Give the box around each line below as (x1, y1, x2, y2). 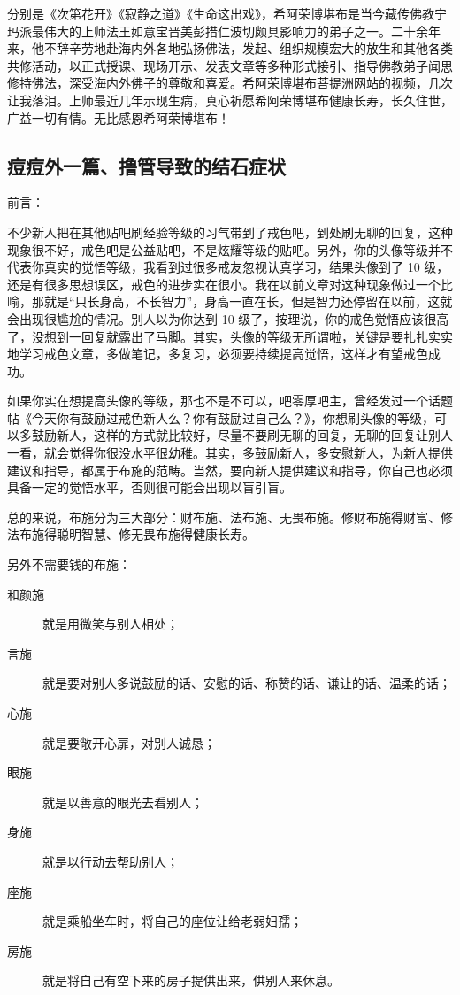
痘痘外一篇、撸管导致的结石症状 (7, 151, 286, 179)
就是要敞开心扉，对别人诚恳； (42, 733, 216, 752)
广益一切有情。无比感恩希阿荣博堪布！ (7, 108, 230, 127)
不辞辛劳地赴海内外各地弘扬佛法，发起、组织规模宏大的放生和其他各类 (43, 39, 453, 58)
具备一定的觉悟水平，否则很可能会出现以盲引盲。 (7, 478, 292, 497)
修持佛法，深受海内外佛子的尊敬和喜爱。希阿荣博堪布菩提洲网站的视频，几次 (7, 73, 453, 92)
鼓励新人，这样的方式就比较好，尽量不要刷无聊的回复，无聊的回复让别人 (31, 426, 453, 444)
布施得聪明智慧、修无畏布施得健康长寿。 (19, 525, 255, 544)
